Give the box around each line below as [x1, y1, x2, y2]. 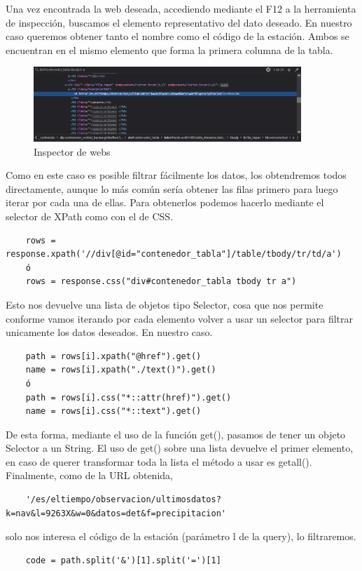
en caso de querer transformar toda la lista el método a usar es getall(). [6, 454, 312, 469]
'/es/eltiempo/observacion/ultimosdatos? [25, 495, 221, 505]
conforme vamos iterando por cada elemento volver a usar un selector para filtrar [6, 311, 354, 325]
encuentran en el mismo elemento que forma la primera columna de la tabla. [6, 42, 333, 57]
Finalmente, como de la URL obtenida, [6, 468, 173, 483]
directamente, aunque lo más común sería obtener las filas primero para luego [6, 181, 338, 196]
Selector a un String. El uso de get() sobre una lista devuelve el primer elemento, [6, 441, 354, 455]
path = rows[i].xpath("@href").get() [25, 351, 202, 361]
